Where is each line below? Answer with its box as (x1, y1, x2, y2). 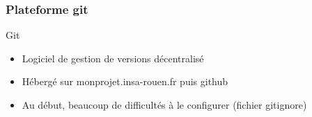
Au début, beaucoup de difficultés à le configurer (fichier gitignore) (22, 98, 307, 111)
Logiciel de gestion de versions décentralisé (22, 51, 204, 65)
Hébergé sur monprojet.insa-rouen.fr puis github (22, 74, 228, 89)
